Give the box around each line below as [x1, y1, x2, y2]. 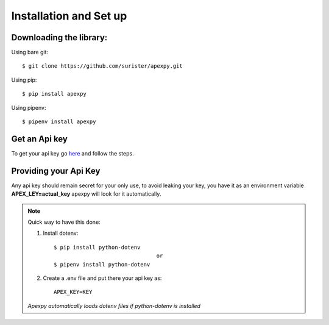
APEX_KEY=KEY [54, 288, 93, 296]
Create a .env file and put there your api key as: [43, 274, 162, 282]
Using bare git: [11, 49, 49, 56]
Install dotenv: [43, 229, 79, 237]
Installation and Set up [11, 9, 127, 23]
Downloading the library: [11, 32, 108, 43]
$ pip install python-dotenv [54, 244, 141, 251]
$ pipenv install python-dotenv [54, 261, 150, 268]
